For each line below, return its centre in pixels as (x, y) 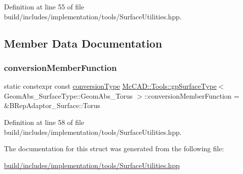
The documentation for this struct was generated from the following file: (114, 148)
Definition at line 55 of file (44, 6)
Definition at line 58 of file (44, 122)
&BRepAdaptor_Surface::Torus (52, 105)
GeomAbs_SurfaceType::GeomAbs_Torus (69, 95)
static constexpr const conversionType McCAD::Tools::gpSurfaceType (110, 86)
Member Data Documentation (83, 43)
